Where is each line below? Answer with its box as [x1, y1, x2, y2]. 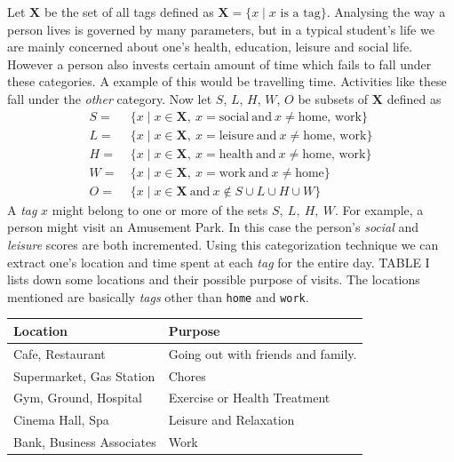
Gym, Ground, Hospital [13, 388, 143, 407]
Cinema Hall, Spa [13, 410, 109, 429]
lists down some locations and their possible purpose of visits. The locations [7, 270, 420, 289]
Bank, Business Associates [13, 433, 156, 451]
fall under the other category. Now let [7, 89, 212, 108]
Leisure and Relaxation [168, 410, 295, 429]
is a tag [280, 7, 321, 20]
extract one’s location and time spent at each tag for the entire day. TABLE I [7, 252, 430, 271]
